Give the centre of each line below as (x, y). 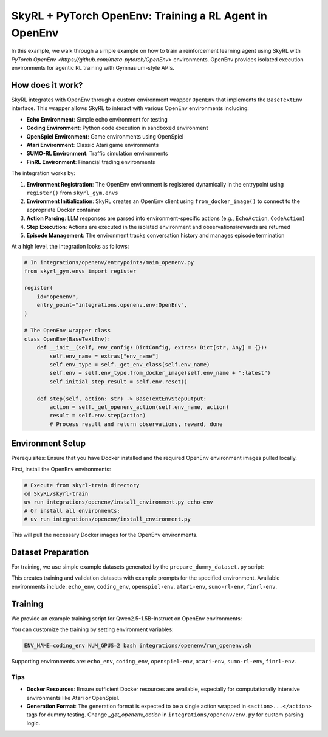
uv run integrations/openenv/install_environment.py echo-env (118, 502)
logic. (33, 723)
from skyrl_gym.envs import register (80, 271)
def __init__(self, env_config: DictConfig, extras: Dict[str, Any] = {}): (152, 348)
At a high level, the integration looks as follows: (70, 247)
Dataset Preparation (50, 552)
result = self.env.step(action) (97, 416)
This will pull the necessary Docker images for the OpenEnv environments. (104, 535)
